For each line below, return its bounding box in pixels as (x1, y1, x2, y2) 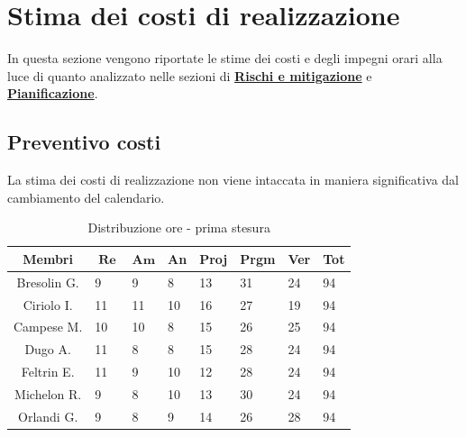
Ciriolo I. (23, 295, 73, 314)
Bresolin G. (16, 272, 79, 291)
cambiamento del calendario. (7, 187, 165, 206)
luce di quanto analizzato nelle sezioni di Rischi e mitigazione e (7, 66, 372, 85)
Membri (23, 249, 73, 268)
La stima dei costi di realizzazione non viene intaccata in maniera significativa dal (7, 170, 459, 189)
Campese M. (14, 317, 83, 336)
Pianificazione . (7, 84, 98, 103)
